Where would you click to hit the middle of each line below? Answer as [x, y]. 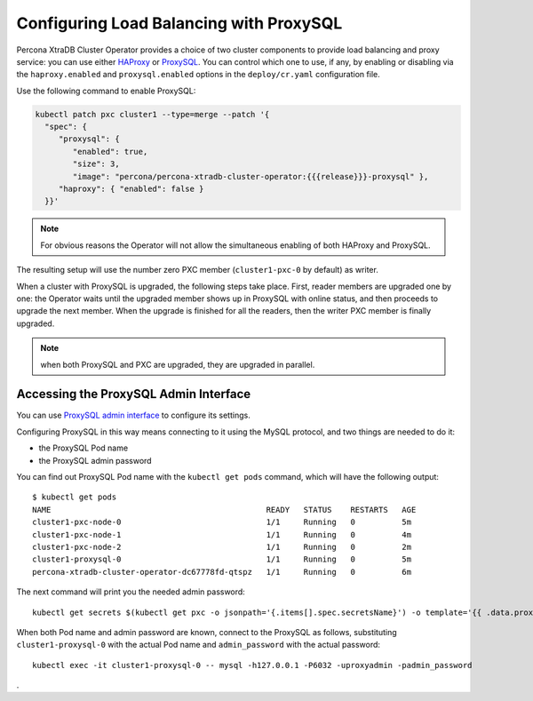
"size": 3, [96, 164]
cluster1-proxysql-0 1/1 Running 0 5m [222, 559]
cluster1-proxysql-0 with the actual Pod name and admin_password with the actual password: [199, 645]
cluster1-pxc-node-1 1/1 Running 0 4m [222, 534]
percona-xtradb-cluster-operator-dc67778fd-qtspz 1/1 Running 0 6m [222, 572]
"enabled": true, [110, 151]
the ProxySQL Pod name [84, 448]
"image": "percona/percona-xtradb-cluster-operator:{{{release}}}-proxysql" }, [251, 176]
